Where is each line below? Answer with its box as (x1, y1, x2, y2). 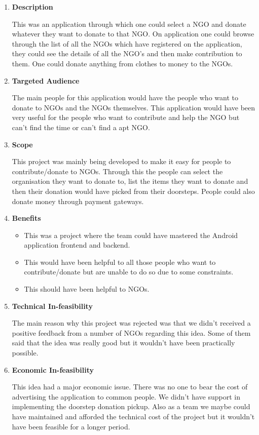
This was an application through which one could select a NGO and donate (12, 18, 246, 29)
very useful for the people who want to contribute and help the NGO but (12, 112, 240, 123)
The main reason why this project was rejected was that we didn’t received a (12, 318, 251, 328)
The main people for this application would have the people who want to (12, 92, 238, 103)
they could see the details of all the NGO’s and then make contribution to (12, 48, 242, 59)
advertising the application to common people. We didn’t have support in (12, 391, 241, 402)
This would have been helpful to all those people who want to (24, 256, 216, 267)
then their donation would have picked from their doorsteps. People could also (12, 185, 255, 196)
